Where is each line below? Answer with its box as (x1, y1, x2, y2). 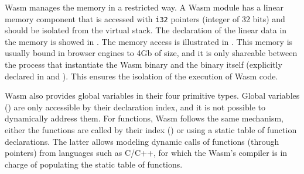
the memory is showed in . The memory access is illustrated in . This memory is (5, 35, 293, 47)
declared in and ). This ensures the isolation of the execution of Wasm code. (5, 69, 278, 82)
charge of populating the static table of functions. (5, 158, 183, 170)
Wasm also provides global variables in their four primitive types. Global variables (5, 89, 300, 102)
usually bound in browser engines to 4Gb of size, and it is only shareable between (5, 47, 298, 59)
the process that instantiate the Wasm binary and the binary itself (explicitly (5, 58, 282, 71)
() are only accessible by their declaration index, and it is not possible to (5, 100, 266, 113)
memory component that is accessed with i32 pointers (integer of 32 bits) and (5, 12, 285, 25)
